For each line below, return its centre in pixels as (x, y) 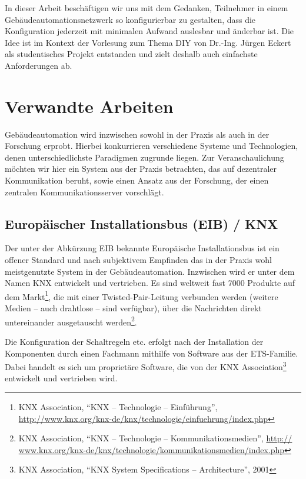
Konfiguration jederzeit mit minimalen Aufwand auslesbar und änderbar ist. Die (149, 31)
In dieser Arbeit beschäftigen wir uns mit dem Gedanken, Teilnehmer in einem (147, 8)
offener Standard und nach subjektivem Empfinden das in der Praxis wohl (138, 260)
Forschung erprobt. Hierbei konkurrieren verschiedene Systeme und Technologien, (152, 146)
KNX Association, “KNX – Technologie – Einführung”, (118, 406)
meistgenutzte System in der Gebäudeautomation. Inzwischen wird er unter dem (150, 271)
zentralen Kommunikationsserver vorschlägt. (84, 192)
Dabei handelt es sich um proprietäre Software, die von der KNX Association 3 (146, 366)
